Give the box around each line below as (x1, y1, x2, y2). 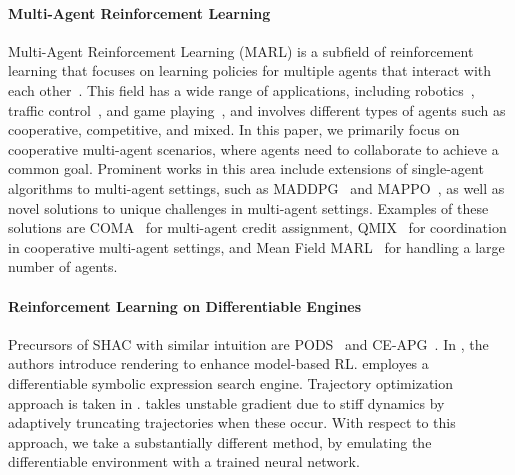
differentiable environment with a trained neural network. (8, 451, 360, 472)
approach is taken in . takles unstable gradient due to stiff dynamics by (8, 392, 445, 413)
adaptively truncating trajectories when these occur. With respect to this (8, 412, 456, 433)
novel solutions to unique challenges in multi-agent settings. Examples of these (8, 197, 489, 218)
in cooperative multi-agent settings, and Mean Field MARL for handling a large (8, 236, 505, 257)
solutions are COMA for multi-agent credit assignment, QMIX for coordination (8, 217, 507, 238)
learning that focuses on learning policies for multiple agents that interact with (8, 60, 492, 81)
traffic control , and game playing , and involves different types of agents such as (8, 99, 506, 120)
